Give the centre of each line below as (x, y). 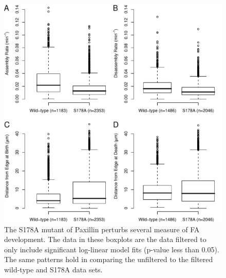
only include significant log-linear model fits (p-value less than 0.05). (112, 249)
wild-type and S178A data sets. (53, 269)
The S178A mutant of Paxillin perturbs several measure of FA (102, 229)
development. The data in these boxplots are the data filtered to (105, 239)
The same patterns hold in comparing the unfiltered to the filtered (109, 259)
